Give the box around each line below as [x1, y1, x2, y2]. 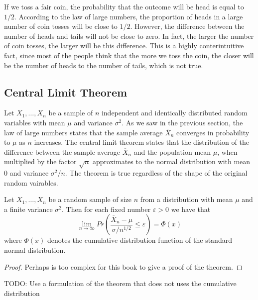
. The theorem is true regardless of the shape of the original [65, 168, 248, 178]
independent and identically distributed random [101, 107, 248, 118]
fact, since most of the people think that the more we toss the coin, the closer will [4, 50, 254, 60]
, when [217, 146, 238, 157]
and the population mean [133, 146, 211, 157]
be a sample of [48, 107, 93, 118]
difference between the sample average [4, 146, 121, 157]
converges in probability [176, 127, 250, 137]
